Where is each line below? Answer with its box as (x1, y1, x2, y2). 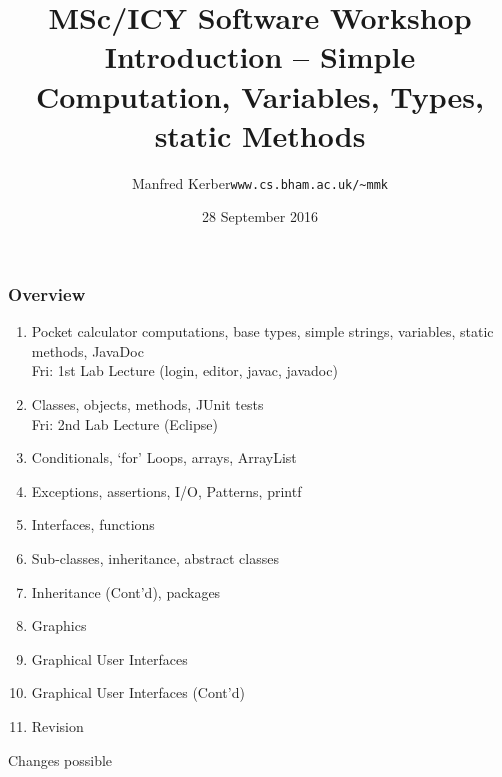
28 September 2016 (202, 206, 318, 227)
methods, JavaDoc (31, 340, 144, 361)
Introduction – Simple (104, 36, 416, 77)
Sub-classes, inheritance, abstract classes (31, 547, 279, 568)
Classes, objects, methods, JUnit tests (31, 394, 264, 415)
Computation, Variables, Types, (35, 75, 485, 116)
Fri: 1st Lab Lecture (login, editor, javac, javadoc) (31, 360, 338, 381)
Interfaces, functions (31, 514, 155, 535)
